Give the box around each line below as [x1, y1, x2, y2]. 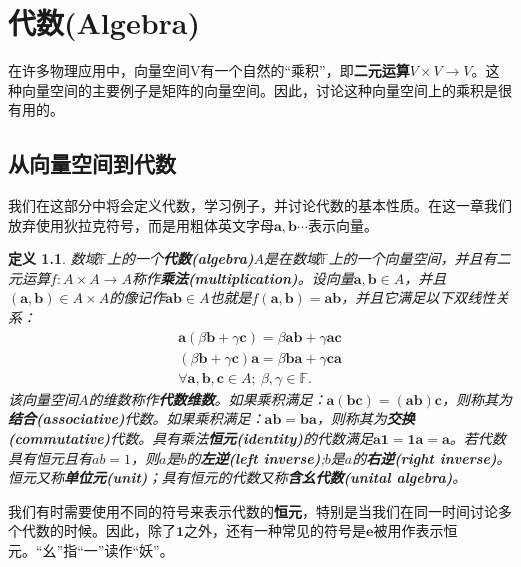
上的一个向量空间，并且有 [328, 248, 497, 269]
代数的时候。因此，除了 [21, 520, 176, 541]
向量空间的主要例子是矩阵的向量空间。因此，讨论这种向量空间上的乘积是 [21, 79, 498, 100]
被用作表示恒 [373, 520, 458, 541]
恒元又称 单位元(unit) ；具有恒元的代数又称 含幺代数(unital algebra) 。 [8, 467, 467, 488]
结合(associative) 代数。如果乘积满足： [8, 408, 265, 429]
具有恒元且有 [8, 447, 92, 468]
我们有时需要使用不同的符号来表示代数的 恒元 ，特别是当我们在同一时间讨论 [8, 500, 498, 521]
